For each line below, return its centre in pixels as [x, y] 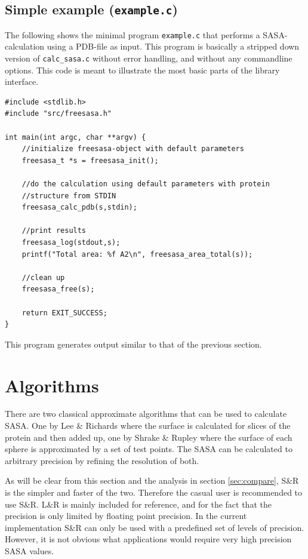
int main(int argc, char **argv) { [76, 137]
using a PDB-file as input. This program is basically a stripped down [173, 46]
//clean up [43, 277]
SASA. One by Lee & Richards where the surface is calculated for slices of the [148, 426]
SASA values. [30, 551]
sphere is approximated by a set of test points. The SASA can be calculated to [149, 449]
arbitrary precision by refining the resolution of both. [102, 460]
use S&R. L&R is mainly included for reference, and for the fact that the [138, 504]
